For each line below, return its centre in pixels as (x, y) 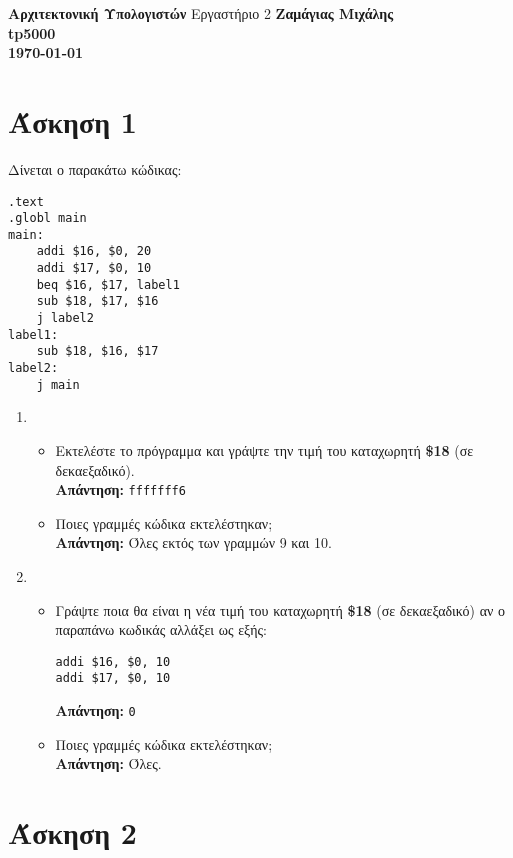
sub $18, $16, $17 (97, 351)
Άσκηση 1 (72, 120)
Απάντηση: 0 (95, 710)
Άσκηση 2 (72, 832)
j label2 (65, 318)
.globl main (47, 218)
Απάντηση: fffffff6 (120, 489)
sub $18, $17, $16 (97, 301)
